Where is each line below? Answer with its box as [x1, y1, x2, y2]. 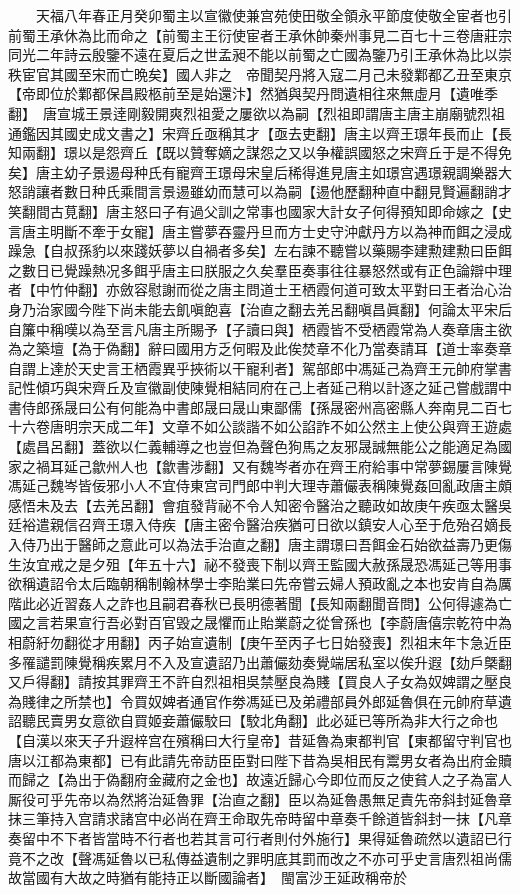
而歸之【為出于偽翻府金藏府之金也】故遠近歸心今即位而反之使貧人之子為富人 [8, 769, 512, 790]
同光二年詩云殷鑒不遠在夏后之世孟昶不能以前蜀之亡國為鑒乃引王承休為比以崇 [8, 44, 512, 65]
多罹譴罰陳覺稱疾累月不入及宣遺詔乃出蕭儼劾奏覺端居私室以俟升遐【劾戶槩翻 [8, 651, 512, 672]
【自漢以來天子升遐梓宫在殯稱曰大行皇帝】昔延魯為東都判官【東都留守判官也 [8, 729, 512, 750]
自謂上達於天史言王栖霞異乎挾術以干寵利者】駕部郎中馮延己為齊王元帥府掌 [8, 357, 498, 378]
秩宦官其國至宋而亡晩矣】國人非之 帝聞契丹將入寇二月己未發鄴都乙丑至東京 [8, 63, 512, 84]
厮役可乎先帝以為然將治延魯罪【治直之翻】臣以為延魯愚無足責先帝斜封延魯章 [8, 788, 512, 809]
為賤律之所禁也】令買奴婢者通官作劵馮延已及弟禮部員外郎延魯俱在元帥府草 [8, 690, 498, 711]
